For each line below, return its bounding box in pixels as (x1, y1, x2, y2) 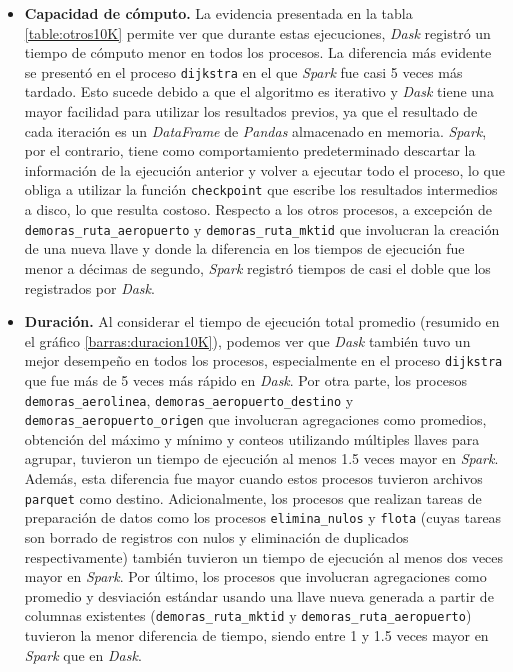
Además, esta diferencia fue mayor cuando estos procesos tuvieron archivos (24, 468, 483, 489)
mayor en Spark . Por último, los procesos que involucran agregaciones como (24, 566, 487, 587)
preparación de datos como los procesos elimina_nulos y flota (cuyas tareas (24, 507, 502, 528)
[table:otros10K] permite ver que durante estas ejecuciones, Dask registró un (24, 22, 491, 43)
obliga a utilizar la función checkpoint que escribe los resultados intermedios (24, 179, 498, 200)
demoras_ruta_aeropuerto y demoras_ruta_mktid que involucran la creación (24, 218, 500, 239)
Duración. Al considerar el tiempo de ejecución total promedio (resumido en (24, 311, 500, 332)
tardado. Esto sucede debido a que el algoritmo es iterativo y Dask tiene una (24, 81, 494, 102)
